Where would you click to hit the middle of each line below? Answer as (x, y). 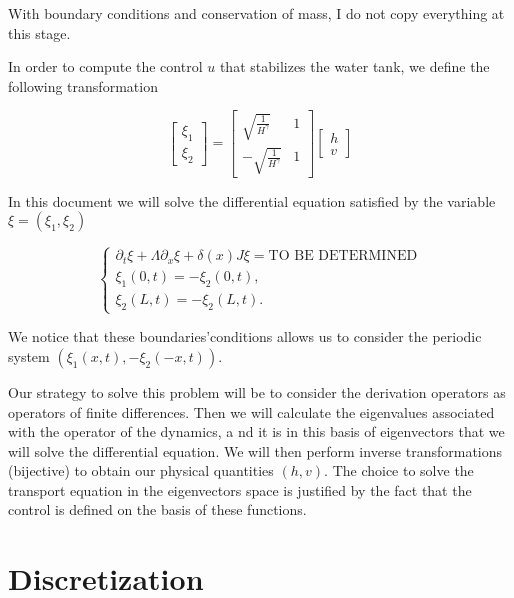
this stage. (39, 32)
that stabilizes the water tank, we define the (354, 66)
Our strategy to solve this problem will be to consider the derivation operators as (257, 391)
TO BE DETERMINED (343, 256)
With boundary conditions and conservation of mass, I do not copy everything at (256, 13)
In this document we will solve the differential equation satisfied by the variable (252, 200)
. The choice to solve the (399, 470)
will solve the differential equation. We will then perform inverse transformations (255, 450)
